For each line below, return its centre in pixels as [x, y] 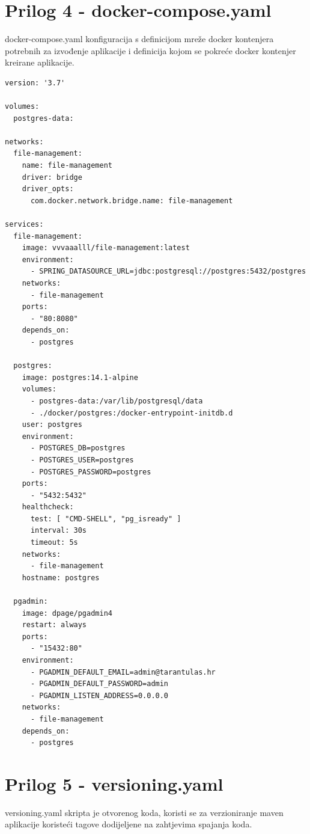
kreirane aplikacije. [40, 62]
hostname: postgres [61, 578]
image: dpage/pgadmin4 [67, 613]
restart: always [54, 625]
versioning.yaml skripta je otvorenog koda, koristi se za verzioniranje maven [144, 812]
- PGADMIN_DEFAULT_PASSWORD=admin [99, 684]
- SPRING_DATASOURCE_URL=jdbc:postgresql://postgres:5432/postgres [168, 271]
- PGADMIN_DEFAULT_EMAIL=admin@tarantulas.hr [123, 672]
